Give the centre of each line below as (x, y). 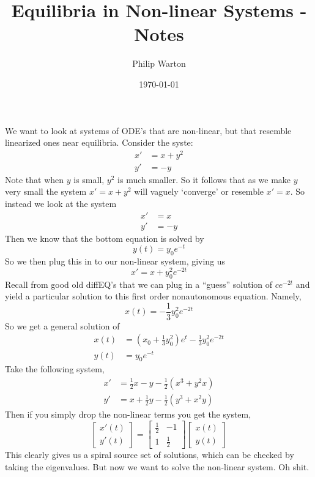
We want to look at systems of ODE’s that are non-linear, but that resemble (148, 130)
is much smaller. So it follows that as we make (204, 179)
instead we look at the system (61, 204)
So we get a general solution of (62, 325)
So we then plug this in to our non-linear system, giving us (115, 261)
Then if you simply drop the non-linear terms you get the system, (128, 414)
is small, (89, 179)
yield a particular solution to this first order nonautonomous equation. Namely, (153, 296)
